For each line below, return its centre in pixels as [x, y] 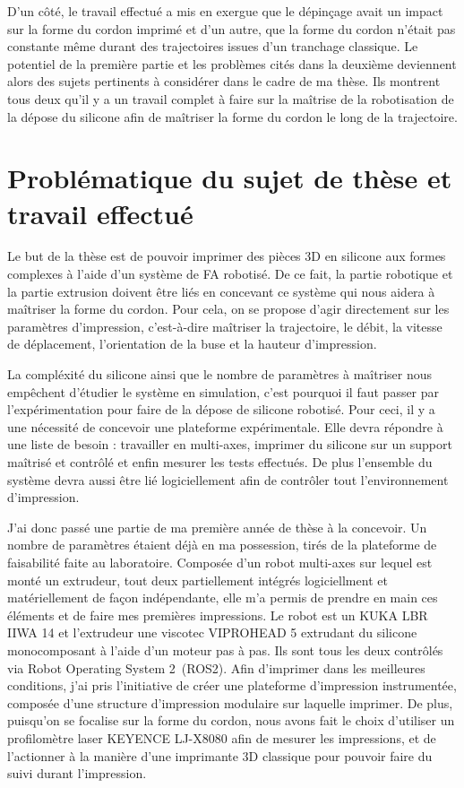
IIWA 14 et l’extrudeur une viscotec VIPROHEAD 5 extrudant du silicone [212, 632]
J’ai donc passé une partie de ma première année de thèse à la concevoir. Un [217, 527]
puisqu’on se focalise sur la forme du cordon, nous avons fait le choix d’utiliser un [231, 720]
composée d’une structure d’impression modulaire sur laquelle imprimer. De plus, [230, 702]
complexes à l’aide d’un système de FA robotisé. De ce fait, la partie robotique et [230, 274]
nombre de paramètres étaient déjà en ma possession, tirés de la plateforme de [222, 545]
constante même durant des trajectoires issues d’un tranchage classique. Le [213, 46]
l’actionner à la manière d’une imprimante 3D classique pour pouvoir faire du [220, 755]
